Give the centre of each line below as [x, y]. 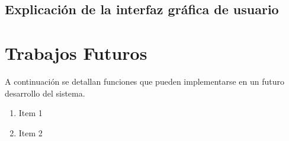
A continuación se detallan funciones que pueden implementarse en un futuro [145, 81]
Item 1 [30, 113]
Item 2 [30, 132]
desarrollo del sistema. [45, 93]
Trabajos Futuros [76, 52]
